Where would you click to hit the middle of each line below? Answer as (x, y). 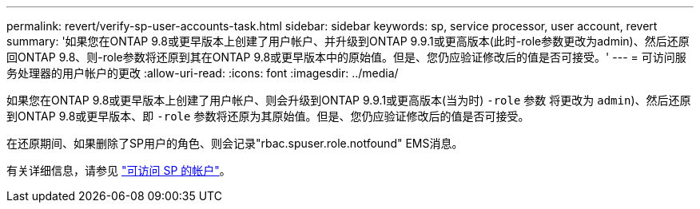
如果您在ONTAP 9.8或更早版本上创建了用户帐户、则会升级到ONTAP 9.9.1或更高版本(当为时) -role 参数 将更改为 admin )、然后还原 (349, 100)
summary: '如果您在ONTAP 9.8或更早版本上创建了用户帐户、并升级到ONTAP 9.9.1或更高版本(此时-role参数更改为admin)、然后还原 (348, 41)
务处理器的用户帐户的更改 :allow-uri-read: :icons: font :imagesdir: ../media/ (203, 73)
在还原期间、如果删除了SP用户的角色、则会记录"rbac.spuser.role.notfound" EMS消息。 (235, 143)
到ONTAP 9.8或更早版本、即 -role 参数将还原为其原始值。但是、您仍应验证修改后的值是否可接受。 (268, 116)
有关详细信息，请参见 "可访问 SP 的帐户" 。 (119, 170)
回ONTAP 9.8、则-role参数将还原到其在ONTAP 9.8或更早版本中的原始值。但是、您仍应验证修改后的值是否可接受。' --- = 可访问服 (346, 57)
